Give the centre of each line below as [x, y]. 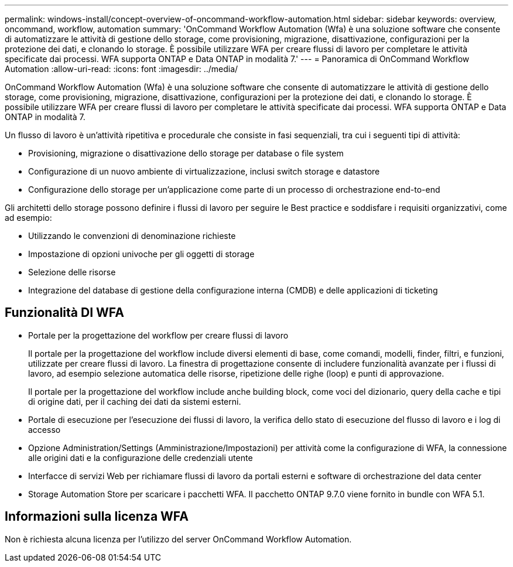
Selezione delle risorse [72, 272]
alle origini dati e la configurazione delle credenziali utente [141, 457]
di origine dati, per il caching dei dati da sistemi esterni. [135, 401]
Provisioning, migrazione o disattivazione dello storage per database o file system [186, 153]
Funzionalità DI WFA [64, 313]
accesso [45, 429]
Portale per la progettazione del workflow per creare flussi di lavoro [158, 335]
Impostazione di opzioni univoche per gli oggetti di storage [141, 254]
